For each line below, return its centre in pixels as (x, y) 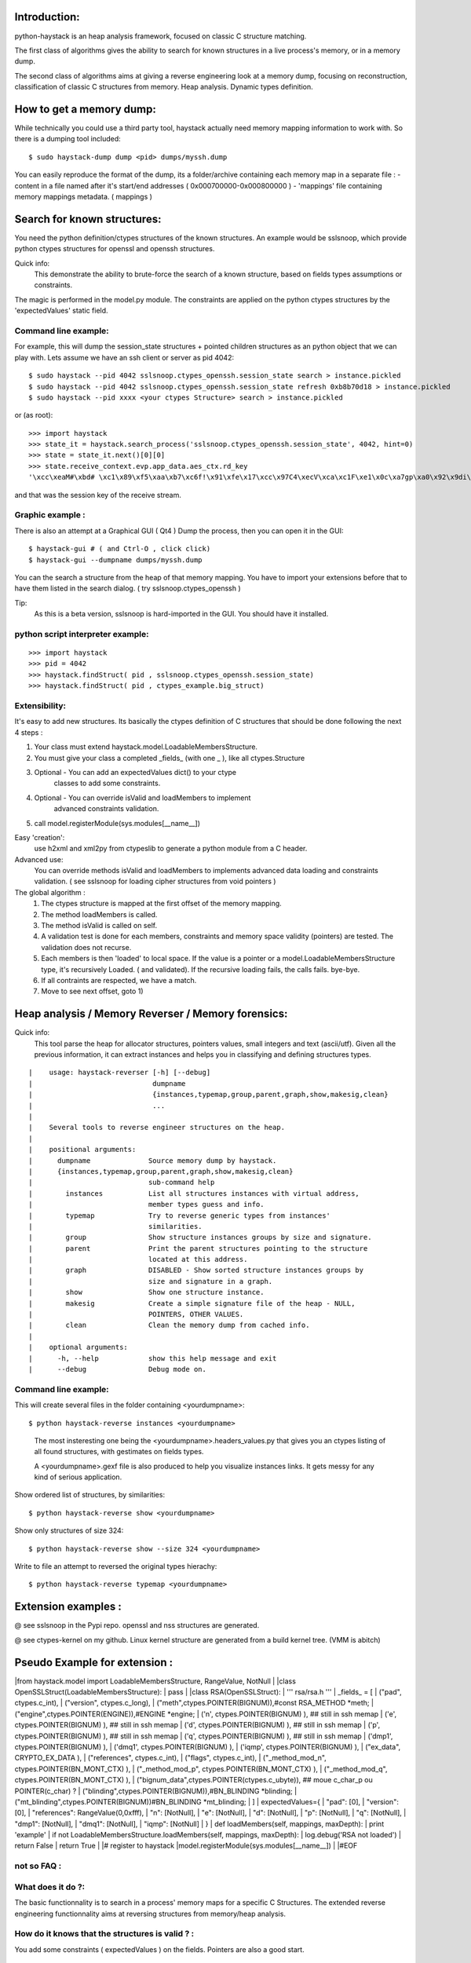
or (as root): (34, 415)
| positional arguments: (82, 1150)
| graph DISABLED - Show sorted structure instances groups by (196, 1270)
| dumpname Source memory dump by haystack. (153, 1161)
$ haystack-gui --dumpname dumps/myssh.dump (116, 560)
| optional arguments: (78, 1347)
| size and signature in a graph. (151, 1281)
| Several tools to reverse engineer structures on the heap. (157, 1128)
